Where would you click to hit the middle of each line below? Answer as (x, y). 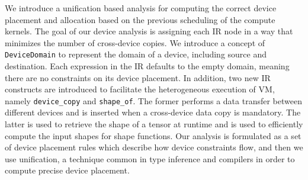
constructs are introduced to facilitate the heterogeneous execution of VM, (140, 89)
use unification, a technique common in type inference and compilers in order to (150, 158)
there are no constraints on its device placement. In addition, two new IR (138, 77)
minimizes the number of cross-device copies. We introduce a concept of (135, 42)
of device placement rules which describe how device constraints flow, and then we (154, 147)
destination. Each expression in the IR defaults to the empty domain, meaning (147, 66)
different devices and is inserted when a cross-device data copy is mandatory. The (153, 112)
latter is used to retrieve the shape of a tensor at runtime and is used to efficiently (154, 124)
